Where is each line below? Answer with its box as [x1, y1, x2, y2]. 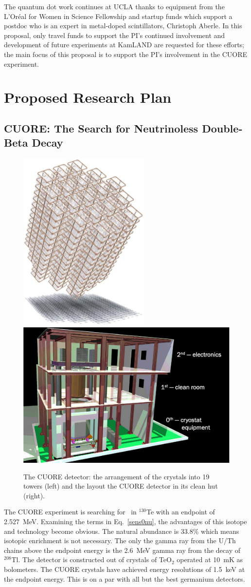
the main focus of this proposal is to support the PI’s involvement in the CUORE [4, 49, 248, 59]
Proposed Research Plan [4, 87, 172, 107]
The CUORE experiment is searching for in [4, 507, 137, 517]
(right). [23, 490, 45, 500]
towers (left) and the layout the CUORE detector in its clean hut [23, 481, 218, 491]
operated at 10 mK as [177, 554, 243, 565]
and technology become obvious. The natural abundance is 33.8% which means [4, 526, 239, 536]
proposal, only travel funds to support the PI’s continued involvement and [4, 30, 225, 40]
